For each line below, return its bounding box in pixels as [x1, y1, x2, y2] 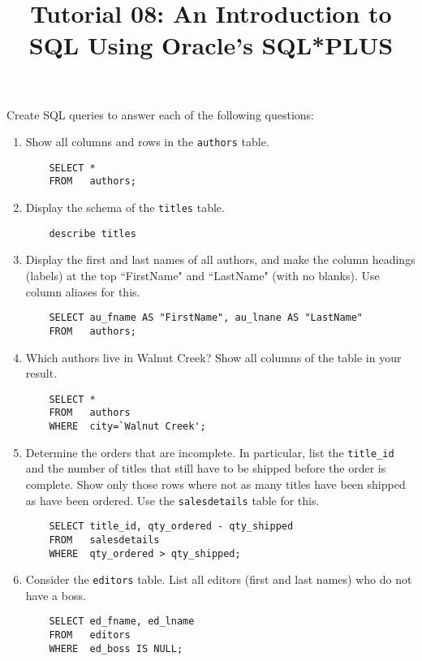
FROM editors [49, 629, 131, 642]
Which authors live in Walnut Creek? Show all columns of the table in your [25, 348, 402, 365]
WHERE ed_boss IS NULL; [49, 642, 183, 655]
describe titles [49, 227, 136, 240]
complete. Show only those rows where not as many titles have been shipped [25, 475, 406, 492]
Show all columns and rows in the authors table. [25, 133, 269, 150]
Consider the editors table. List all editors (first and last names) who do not [25, 571, 412, 588]
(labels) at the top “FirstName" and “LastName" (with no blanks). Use [25, 267, 380, 284]
